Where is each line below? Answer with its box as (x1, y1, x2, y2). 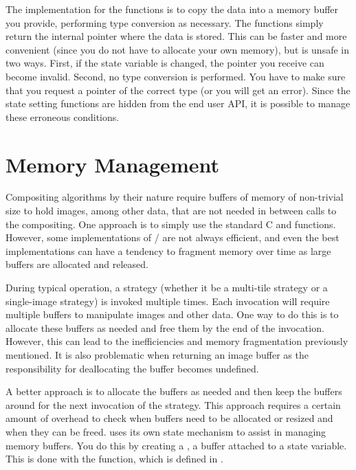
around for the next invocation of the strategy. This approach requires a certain (5, 397, 341, 412)
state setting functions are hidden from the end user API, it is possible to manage (5, 96, 351, 111)
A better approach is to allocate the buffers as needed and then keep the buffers (5, 384, 342, 399)
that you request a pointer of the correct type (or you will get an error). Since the (5, 82, 351, 97)
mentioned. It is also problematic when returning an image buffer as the (5, 348, 309, 361)
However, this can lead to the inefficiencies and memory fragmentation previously (5, 334, 348, 348)
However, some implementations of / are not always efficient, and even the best (5, 230, 340, 245)
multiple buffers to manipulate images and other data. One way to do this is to (5, 307, 339, 322)
